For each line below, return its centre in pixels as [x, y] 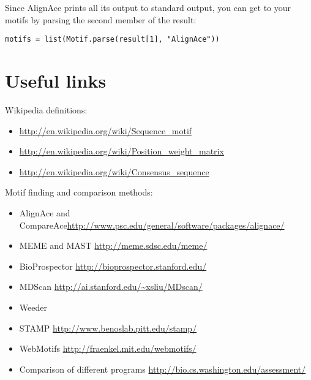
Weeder [33, 307]
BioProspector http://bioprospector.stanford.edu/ [113, 266]
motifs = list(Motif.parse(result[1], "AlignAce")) [112, 40]
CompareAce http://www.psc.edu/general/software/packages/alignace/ [152, 225]
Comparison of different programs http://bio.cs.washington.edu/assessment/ [163, 369]
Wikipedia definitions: [46, 109]
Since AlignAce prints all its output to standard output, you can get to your [148, 7]
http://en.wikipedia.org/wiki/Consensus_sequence [114, 171]
